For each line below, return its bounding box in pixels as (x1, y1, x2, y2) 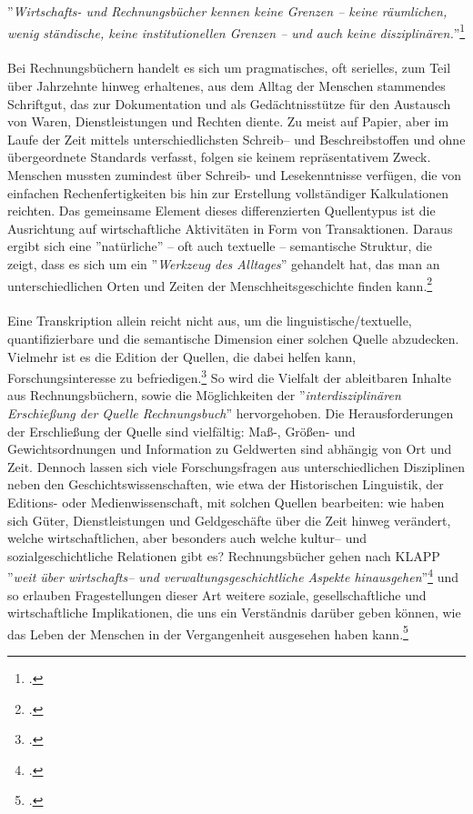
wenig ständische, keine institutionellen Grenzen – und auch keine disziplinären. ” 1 (7, 20, 466, 42)
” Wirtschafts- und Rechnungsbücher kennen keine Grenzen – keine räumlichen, (7, 2, 448, 20)
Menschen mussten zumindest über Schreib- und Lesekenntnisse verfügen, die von (7, 166, 461, 184)
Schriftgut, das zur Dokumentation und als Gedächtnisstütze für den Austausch (7, 94, 451, 113)
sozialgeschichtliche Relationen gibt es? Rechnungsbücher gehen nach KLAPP (7, 546, 440, 565)
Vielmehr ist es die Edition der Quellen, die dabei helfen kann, (7, 347, 357, 366)
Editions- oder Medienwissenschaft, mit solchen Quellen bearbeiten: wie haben (7, 493, 445, 511)
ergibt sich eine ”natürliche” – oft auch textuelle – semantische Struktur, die (7, 236, 433, 256)
